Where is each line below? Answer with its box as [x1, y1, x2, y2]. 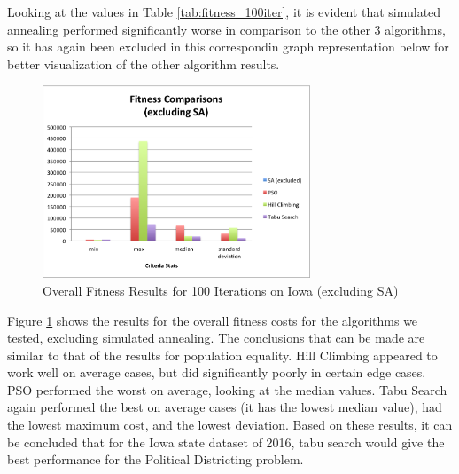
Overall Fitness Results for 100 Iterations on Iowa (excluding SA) [43, 280, 399, 299]
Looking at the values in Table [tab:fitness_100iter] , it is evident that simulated [7, 3, 441, 20]
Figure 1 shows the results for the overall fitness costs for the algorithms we [7, 311, 418, 329]
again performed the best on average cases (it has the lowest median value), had [7, 398, 442, 416]
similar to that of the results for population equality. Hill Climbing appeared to [7, 345, 438, 364]
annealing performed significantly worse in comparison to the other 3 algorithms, [7, 20, 446, 38]
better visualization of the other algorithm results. [7, 54, 280, 73]
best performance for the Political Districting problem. [7, 450, 304, 469]
